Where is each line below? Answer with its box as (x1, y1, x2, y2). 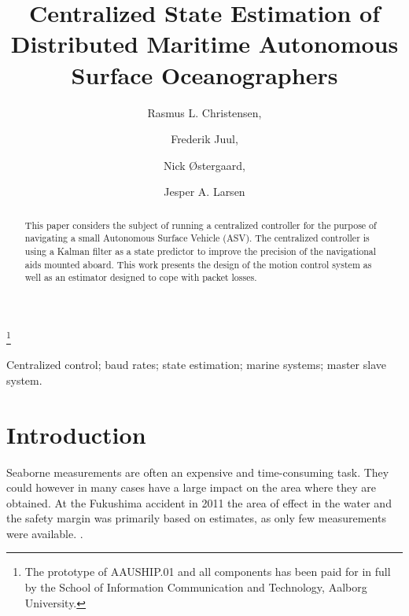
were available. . (6, 525, 83, 541)
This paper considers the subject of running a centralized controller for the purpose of (24, 218, 377, 231)
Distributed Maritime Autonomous (10, 28, 399, 60)
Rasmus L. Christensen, (147, 104, 262, 120)
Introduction (6, 418, 146, 450)
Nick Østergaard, (164, 157, 245, 173)
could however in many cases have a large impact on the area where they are (6, 479, 377, 496)
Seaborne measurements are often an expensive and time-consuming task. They (6, 463, 389, 480)
